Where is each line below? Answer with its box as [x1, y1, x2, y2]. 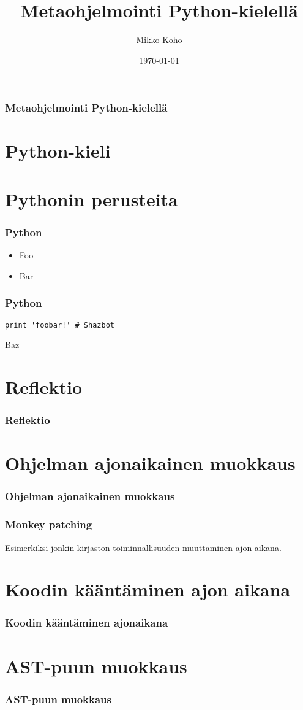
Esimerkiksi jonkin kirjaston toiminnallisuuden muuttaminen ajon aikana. [5, 541, 282, 554]
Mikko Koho [136, 33, 182, 46]
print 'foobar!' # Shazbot [5, 320, 114, 330]
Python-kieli [5, 138, 111, 163]
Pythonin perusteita [5, 186, 178, 211]
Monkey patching [5, 517, 92, 532]
